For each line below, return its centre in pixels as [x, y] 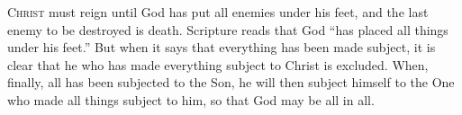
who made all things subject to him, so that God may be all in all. [191, 99]
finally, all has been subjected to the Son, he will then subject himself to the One [231, 82]
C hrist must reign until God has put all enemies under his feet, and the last [218, 12]
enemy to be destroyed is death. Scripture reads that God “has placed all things [228, 29]
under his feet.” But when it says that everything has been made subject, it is [222, 47]
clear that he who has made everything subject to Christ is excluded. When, [218, 64]
